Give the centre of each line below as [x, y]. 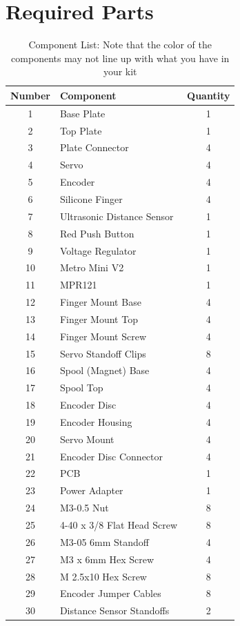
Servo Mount [87, 439]
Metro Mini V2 [92, 267]
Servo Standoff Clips [103, 353]
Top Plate [81, 130]
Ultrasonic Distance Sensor [117, 216]
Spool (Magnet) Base [104, 370]
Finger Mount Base [100, 302]
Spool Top [81, 388]
